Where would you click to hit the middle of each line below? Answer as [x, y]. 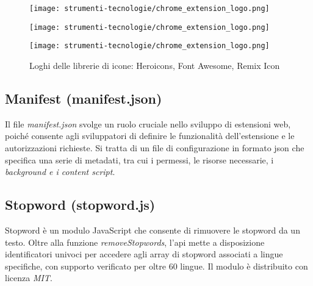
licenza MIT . [29, 278]
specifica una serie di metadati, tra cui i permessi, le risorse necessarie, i [139, 159]
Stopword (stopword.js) [80, 205]
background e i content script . [60, 172]
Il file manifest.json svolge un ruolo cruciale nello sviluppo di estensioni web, [148, 123]
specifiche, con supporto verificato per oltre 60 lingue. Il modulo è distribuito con [156, 266]
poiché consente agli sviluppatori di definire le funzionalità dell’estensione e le [150, 136]
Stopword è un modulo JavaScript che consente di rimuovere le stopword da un [153, 230]
